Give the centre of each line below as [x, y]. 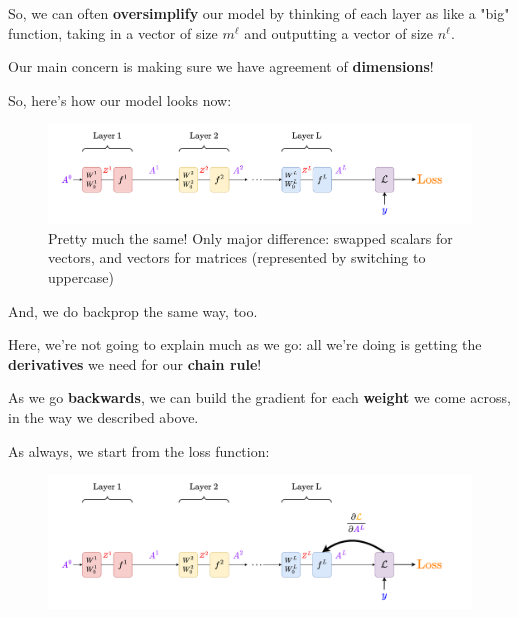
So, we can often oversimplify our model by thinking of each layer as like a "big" [259, 13]
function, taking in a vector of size [113, 32]
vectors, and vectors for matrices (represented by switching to [237, 257]
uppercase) [81, 277]
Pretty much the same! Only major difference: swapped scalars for [250, 237]
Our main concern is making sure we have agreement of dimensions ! [221, 66]
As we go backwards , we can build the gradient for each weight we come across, [259, 397]
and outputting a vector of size [338, 32]
